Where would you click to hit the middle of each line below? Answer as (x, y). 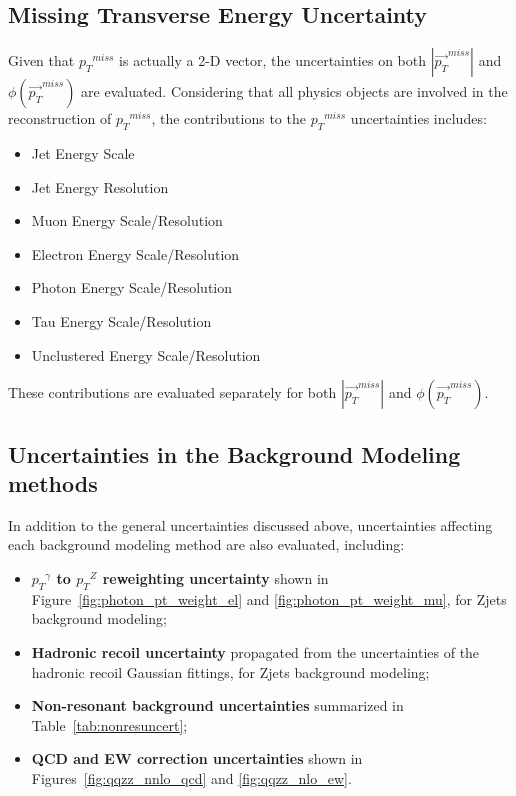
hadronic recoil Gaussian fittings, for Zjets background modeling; (230, 671)
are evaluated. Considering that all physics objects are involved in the (294, 91)
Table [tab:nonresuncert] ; (109, 724)
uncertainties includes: (418, 118)
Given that (41, 60)
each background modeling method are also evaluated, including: (206, 544)
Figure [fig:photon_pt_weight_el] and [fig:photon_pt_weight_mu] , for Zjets (269, 598)
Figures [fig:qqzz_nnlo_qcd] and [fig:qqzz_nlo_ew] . (191, 777)
